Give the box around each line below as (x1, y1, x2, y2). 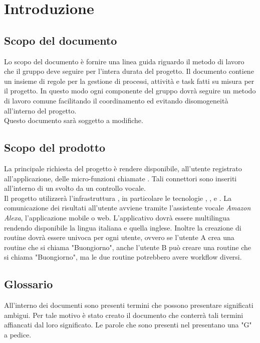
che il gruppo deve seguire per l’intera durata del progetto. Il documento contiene (4, 66, 254, 76)
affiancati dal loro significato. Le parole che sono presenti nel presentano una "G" (4, 319, 252, 330)
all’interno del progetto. (4, 105, 77, 116)
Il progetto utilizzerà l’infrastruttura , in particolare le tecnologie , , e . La (4, 192, 232, 203)
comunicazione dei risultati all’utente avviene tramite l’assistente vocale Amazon (4, 202, 251, 213)
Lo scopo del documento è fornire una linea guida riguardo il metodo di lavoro (4, 56, 244, 66)
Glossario (4, 276, 53, 292)
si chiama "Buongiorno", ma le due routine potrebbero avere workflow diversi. (4, 252, 242, 262)
